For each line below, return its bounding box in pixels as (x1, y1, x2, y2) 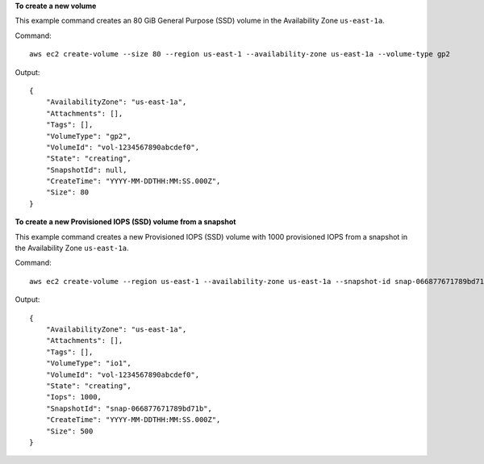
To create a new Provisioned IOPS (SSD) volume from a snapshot (15, 217, 236, 227)
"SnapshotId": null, (45, 165, 127, 174)
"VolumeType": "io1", (45, 359, 132, 368)
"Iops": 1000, (45, 392, 102, 402)
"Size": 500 (45, 426, 94, 436)
